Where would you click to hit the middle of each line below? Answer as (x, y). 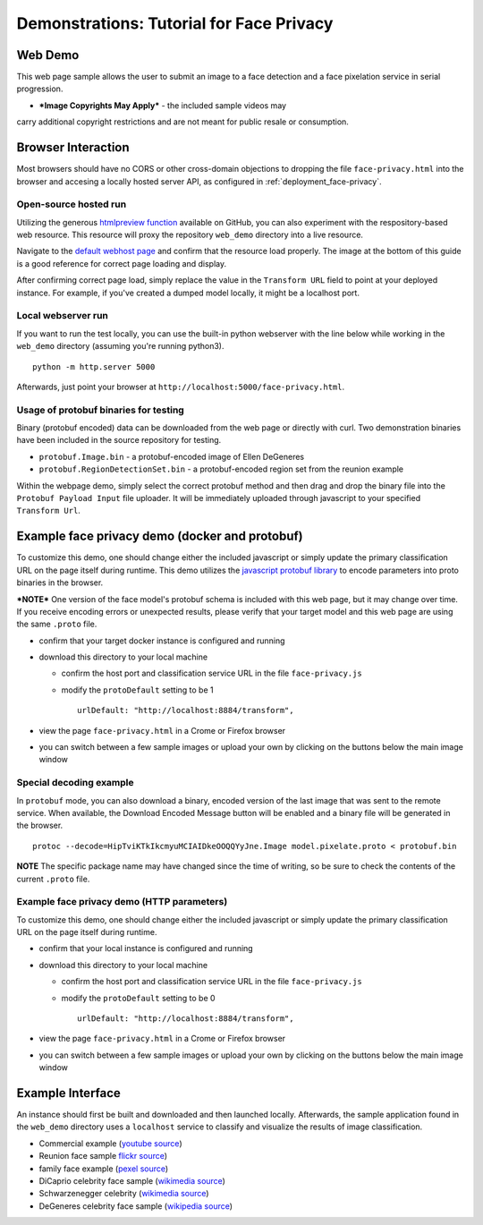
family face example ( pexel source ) (104, 1169)
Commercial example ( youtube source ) (110, 1143)
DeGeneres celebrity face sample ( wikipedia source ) (136, 1206)
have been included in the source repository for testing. (119, 440)
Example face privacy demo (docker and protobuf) (160, 536)
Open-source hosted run (72, 204)
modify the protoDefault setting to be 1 (137, 690)
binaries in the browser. (60, 583)
